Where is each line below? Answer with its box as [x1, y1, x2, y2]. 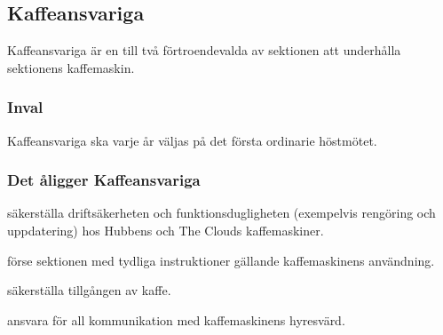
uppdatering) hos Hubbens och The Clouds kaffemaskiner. [7, 221, 324, 240]
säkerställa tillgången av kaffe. [7, 281, 171, 299]
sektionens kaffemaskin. [7, 58, 135, 76]
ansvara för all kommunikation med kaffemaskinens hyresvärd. [7, 310, 345, 329]
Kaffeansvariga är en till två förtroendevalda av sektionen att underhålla [7, 41, 401, 60]
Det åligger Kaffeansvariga [7, 169, 201, 191]
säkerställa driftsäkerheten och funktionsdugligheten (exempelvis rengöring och [7, 203, 436, 222]
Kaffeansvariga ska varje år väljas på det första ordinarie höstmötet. [7, 131, 377, 149]
